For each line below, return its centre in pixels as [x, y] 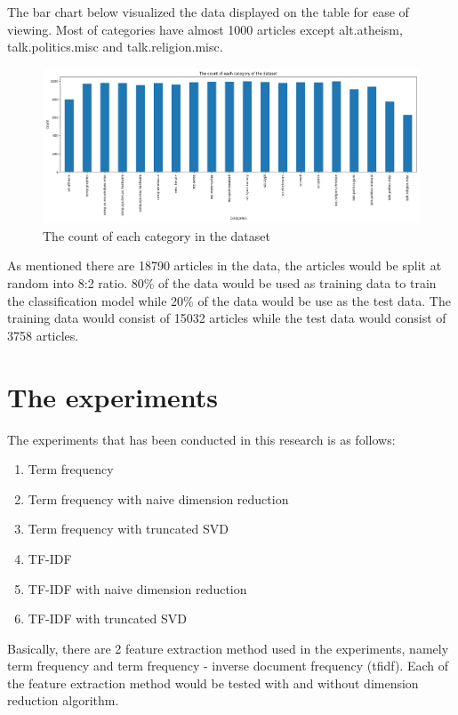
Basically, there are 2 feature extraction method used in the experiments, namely [228, 648]
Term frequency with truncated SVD [128, 529]
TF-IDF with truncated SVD [107, 619]
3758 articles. [43, 335]
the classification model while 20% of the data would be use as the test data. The [229, 300]
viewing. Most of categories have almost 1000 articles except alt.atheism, [205, 29]
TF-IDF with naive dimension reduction [137, 588]
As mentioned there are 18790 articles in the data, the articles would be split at [225, 265]
